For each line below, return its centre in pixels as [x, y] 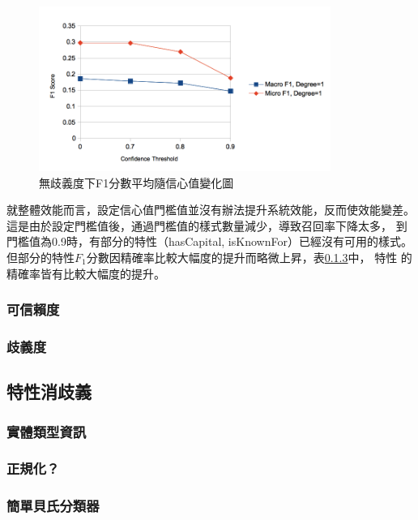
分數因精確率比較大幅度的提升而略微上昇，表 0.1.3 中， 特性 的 [249, 257]
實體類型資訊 [47, 431]
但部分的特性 [41, 257]
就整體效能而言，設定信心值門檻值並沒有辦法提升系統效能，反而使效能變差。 [211, 210]
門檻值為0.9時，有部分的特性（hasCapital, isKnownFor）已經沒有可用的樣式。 [209, 241]
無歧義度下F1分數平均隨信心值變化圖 [136, 182]
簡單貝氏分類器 [53, 506]
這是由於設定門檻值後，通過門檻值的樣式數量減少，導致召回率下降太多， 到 [207, 225]
